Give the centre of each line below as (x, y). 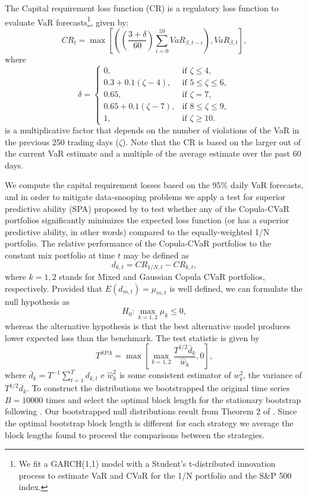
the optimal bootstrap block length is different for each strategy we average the (149, 423)
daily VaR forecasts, (267, 185)
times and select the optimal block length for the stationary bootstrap (173, 399)
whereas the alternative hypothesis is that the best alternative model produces (148, 326)
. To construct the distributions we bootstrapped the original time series (158, 388)
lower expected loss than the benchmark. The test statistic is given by (132, 337)
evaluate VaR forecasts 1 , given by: (67, 21)
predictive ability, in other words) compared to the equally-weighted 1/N (137, 231)
